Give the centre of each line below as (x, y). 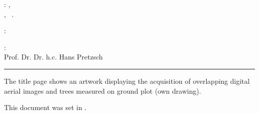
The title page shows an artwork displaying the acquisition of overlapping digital (127, 81)
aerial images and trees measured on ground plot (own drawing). (103, 90)
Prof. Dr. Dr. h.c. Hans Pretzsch (54, 57)
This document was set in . (45, 107)
